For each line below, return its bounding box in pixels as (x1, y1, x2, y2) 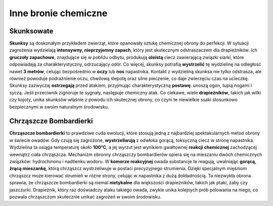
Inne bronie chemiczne (9, 8, 108, 19)
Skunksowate (9, 27, 54, 35)
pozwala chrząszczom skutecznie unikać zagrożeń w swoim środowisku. (9, 194, 162, 199)
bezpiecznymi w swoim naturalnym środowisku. (9, 104, 109, 110)
